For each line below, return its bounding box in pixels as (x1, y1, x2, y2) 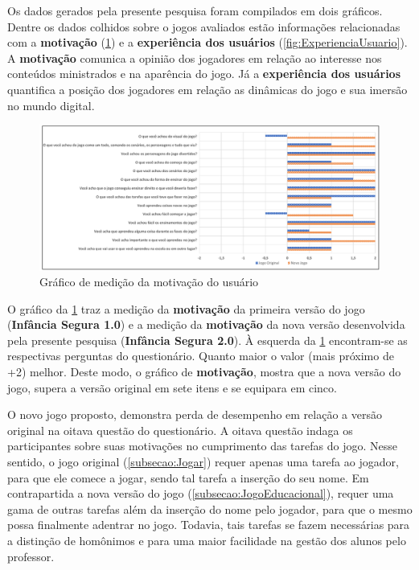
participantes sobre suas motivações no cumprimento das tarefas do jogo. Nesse (7, 437, 397, 454)
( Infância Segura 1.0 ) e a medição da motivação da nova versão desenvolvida (7, 316, 405, 333)
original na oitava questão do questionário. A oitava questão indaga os (7, 421, 353, 438)
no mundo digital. (7, 96, 95, 113)
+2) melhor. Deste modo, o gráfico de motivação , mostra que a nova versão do (7, 363, 401, 380)
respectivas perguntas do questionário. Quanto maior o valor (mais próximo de (7, 347, 394, 364)
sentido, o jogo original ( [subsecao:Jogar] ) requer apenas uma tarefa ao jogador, (7, 453, 399, 470)
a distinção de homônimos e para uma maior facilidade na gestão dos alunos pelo (7, 532, 406, 549)
